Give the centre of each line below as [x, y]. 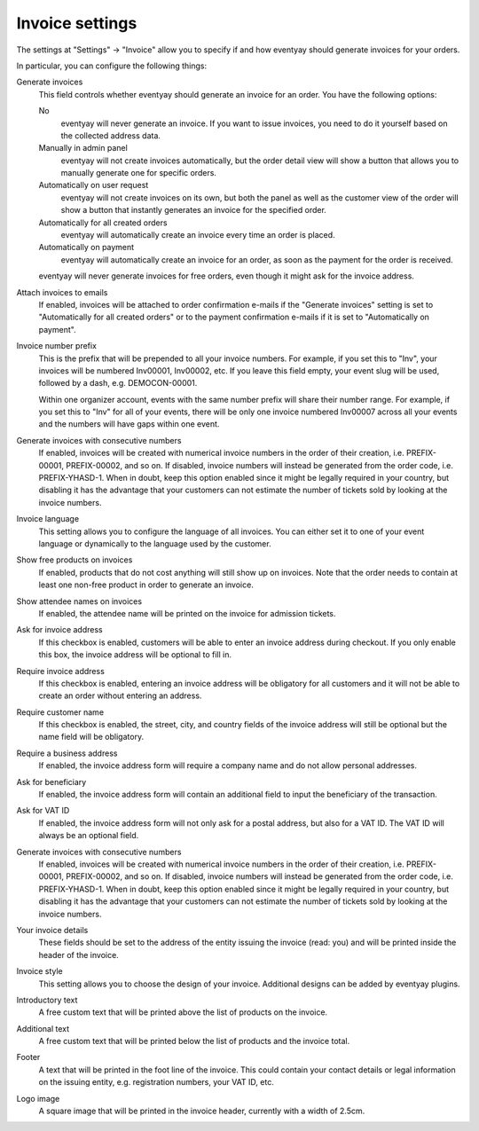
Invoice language [48, 519]
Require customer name [60, 712]
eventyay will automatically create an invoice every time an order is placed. [198, 235]
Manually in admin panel [83, 148]
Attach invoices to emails [62, 292]
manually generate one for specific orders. [139, 173]
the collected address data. [111, 135]
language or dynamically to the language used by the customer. [155, 544]
